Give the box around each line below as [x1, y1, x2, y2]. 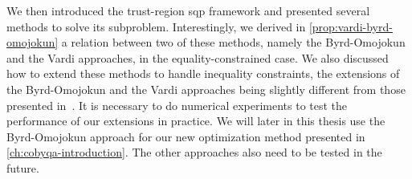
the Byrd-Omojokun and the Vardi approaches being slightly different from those [6, 80, 406, 97]
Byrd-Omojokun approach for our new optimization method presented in [6, 128, 365, 144]
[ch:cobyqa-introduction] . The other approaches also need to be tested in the [6, 144, 382, 161]
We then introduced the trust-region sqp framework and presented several [6, 2, 370, 18]
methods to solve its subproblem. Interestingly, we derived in [6, 18, 306, 35]
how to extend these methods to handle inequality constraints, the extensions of [6, 65, 400, 82]
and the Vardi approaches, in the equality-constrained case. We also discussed [6, 49, 389, 66]
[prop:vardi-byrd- [308, 18, 393, 35]
